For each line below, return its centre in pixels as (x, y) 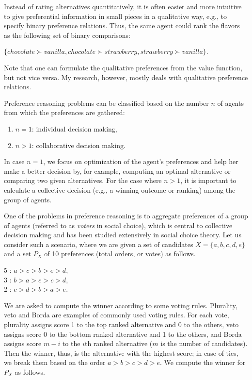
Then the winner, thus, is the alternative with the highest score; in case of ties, (121, 353)
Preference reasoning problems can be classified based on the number (106, 103)
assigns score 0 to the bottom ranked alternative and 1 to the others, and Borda (123, 334)
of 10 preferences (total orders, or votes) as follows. (120, 254)
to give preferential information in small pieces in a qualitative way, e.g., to (115, 16)
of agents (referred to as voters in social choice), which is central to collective (118, 225)
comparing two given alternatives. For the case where (83, 180)
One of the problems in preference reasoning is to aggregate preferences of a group (126, 216)
